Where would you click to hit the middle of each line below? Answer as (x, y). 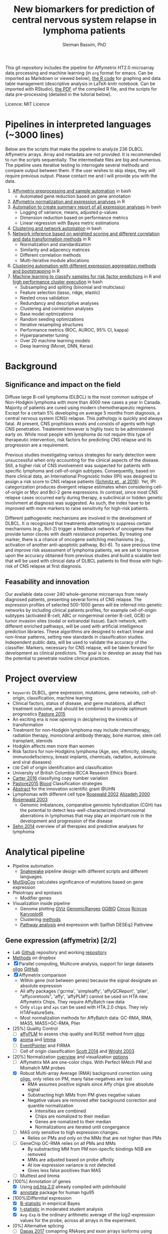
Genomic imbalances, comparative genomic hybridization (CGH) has (91, 805)
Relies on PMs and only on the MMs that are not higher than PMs (95, 1138)
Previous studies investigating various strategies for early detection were (81, 454)
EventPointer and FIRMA (45, 1045)
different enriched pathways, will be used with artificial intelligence (74, 626)
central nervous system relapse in (84, 20)
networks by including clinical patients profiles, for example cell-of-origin (81, 610)
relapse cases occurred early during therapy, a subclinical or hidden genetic (84, 497)
